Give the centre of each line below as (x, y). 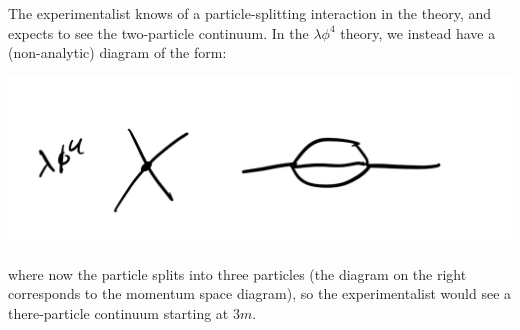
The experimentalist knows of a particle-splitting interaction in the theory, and (250, 13)
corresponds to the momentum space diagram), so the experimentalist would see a (260, 293)
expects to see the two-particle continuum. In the (158, 32)
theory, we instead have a (418, 32)
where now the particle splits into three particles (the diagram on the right (237, 273)
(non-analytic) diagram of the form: (117, 52)
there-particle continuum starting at (118, 312)
